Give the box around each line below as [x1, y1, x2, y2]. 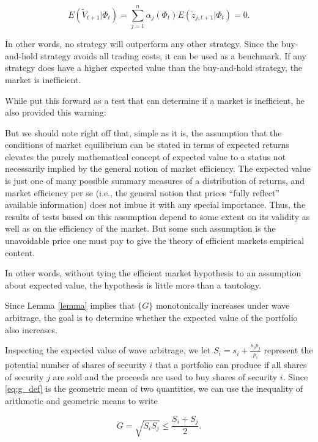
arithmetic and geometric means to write [5, 394, 158, 407]
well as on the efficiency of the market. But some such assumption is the [5, 222, 276, 235]
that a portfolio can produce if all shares [155, 358, 307, 371]
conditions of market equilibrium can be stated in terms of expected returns [5, 138, 289, 151]
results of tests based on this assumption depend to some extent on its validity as [5, 210, 310, 223]
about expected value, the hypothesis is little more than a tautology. [5, 278, 262, 291]
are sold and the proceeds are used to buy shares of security [53, 370, 278, 383]
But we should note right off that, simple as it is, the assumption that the [5, 126, 282, 139]
